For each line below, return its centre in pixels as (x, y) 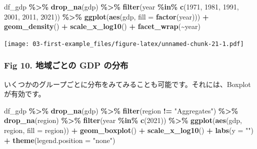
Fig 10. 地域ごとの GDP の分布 (66, 65)
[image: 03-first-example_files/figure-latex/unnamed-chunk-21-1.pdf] (124, 44)
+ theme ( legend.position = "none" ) (60, 140)
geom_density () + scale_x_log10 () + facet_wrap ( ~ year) (102, 26)
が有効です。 (25, 94)
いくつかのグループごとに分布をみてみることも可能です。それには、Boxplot (127, 84)
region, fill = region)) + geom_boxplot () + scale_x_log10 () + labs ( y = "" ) (129, 130)
